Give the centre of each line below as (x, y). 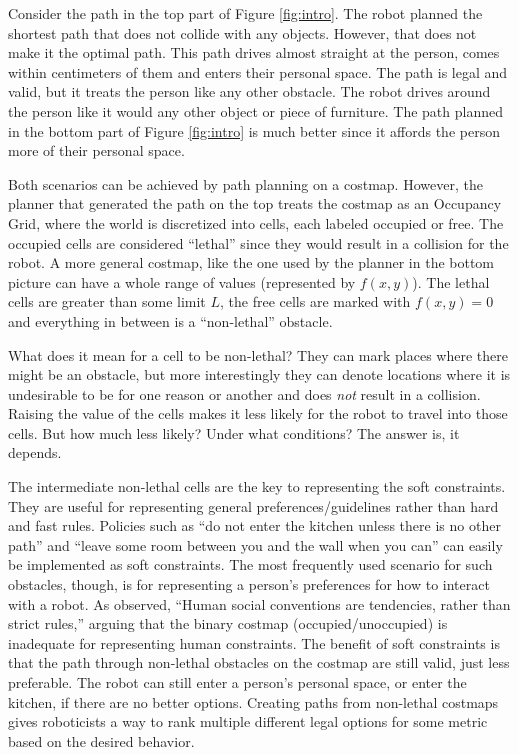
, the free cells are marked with (315, 301)
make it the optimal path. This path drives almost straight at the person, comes (254, 52)
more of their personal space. (96, 150)
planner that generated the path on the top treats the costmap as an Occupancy (255, 203)
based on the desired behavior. (101, 740)
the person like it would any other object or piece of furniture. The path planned (255, 110)
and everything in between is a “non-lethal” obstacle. (170, 320)
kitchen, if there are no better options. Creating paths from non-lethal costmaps (253, 701)
